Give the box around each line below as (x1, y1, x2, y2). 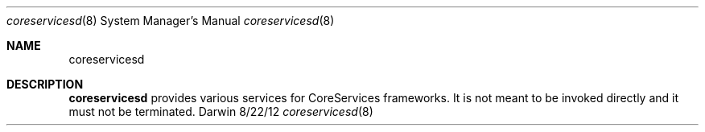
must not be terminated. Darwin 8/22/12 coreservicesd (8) (68, 105, 373, 118)
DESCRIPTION (6, 77, 84, 91)
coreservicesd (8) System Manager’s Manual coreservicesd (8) (6, 14, 335, 27)
